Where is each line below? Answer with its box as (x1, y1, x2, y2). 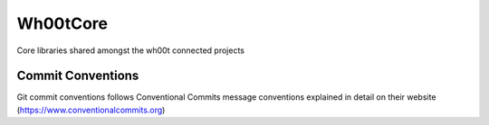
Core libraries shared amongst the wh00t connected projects (16, 45, 244, 56)
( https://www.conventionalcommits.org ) (16, 104, 166, 115)
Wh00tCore (16, 13, 109, 33)
